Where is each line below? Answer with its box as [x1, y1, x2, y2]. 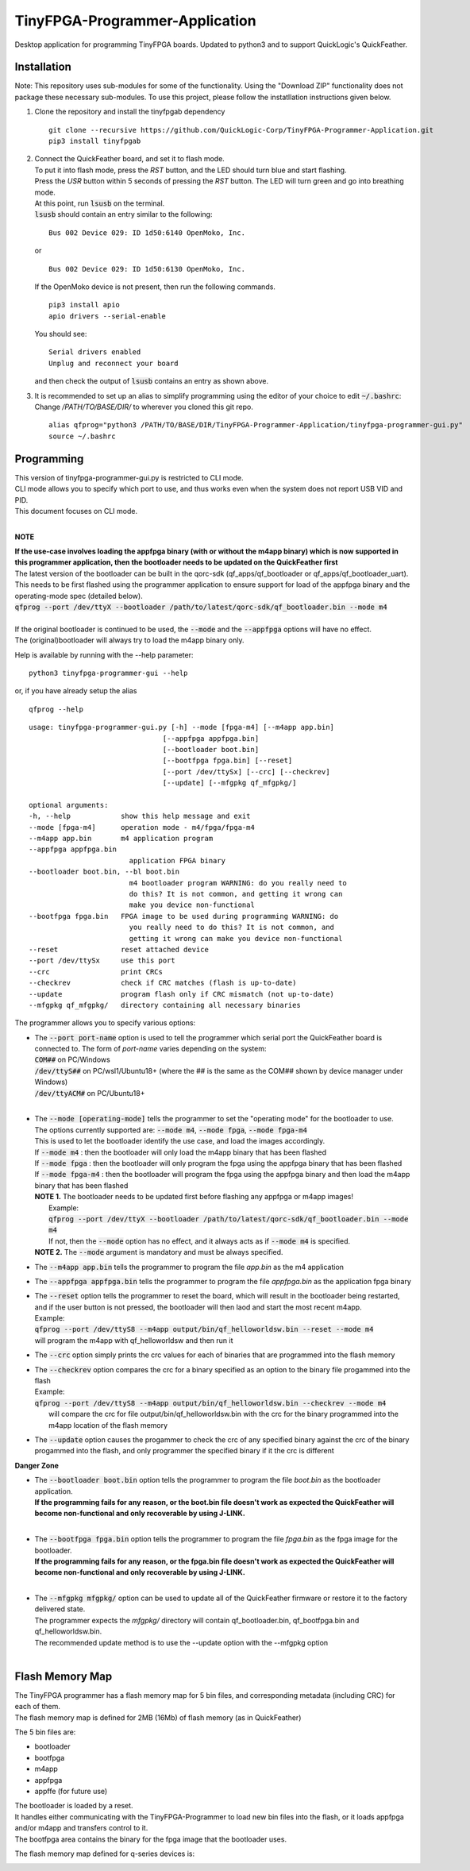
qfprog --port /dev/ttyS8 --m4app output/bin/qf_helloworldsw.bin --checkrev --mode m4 [34, 1398, 387, 1407]
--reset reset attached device [29, 945, 210, 954]
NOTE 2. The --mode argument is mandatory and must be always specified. [34, 1248, 283, 1257]
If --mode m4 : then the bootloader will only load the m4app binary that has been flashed [34, 1148, 327, 1157]
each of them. [14, 1702, 61, 1711]
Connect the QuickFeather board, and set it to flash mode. [34, 154, 225, 164]
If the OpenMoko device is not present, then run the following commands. [34, 282, 275, 291]
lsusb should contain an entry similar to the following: [34, 210, 213, 219]
